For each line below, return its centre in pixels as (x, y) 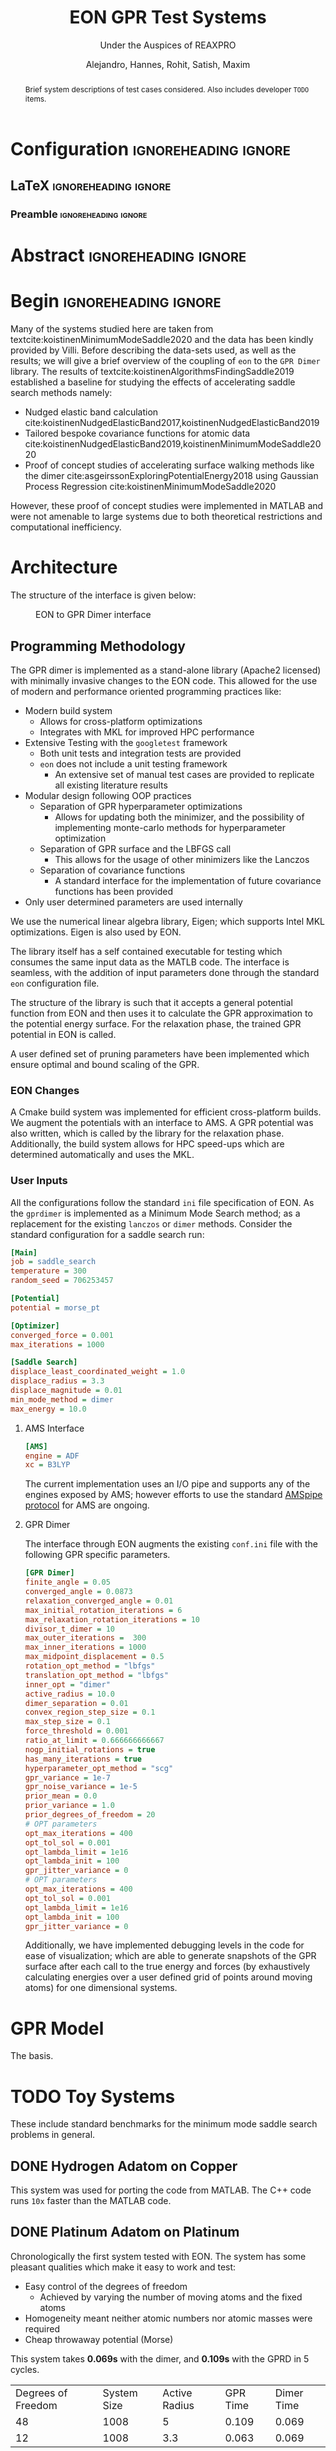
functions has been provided (113, 891)
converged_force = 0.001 (62, 1335)
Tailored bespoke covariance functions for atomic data (137, 433)
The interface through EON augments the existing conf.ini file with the (171, 1544)
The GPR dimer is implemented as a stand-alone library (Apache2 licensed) (166, 670)
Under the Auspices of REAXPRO (168, 45)
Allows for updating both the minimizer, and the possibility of (179, 817)
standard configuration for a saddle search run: (107, 1234)
